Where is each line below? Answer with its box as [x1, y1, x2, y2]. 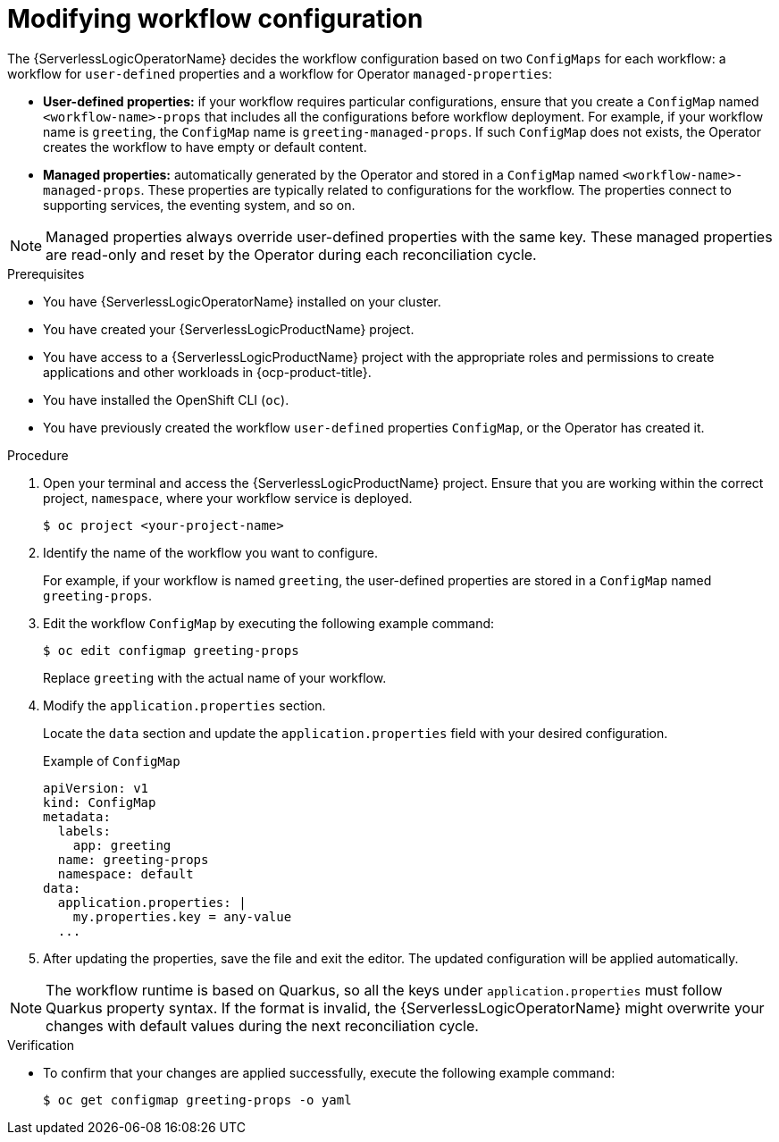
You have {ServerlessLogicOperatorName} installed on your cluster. [43, 293, 441, 309]
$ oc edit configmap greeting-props [43, 642, 299, 658]
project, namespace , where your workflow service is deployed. [43, 490, 413, 506]
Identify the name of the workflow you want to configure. [43, 544, 378, 560]
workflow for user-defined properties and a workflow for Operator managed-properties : [7, 65, 553, 81]
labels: [57, 823, 111, 838]
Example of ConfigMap [43, 752, 180, 768]
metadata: [43, 809, 111, 824]
